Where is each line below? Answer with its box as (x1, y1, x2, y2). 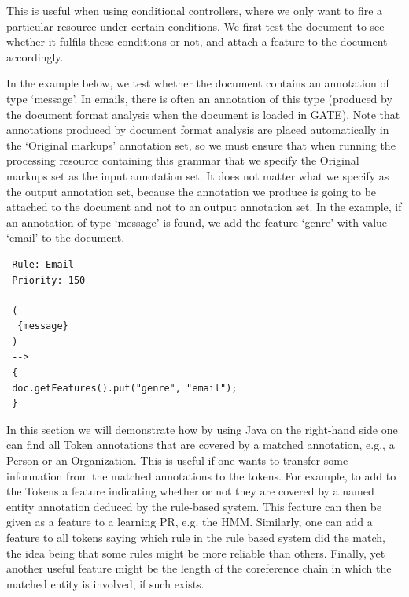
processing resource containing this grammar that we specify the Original (6, 152, 359, 169)
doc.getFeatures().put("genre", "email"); (12, 382, 238, 394)
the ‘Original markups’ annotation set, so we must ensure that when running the (6, 136, 396, 153)
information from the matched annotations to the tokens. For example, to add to (6, 467, 396, 484)
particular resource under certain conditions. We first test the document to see (6, 17, 385, 34)
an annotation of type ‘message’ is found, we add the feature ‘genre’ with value (6, 213, 388, 230)
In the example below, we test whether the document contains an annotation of (6, 75, 389, 91)
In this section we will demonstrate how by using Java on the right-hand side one (6, 421, 398, 437)
